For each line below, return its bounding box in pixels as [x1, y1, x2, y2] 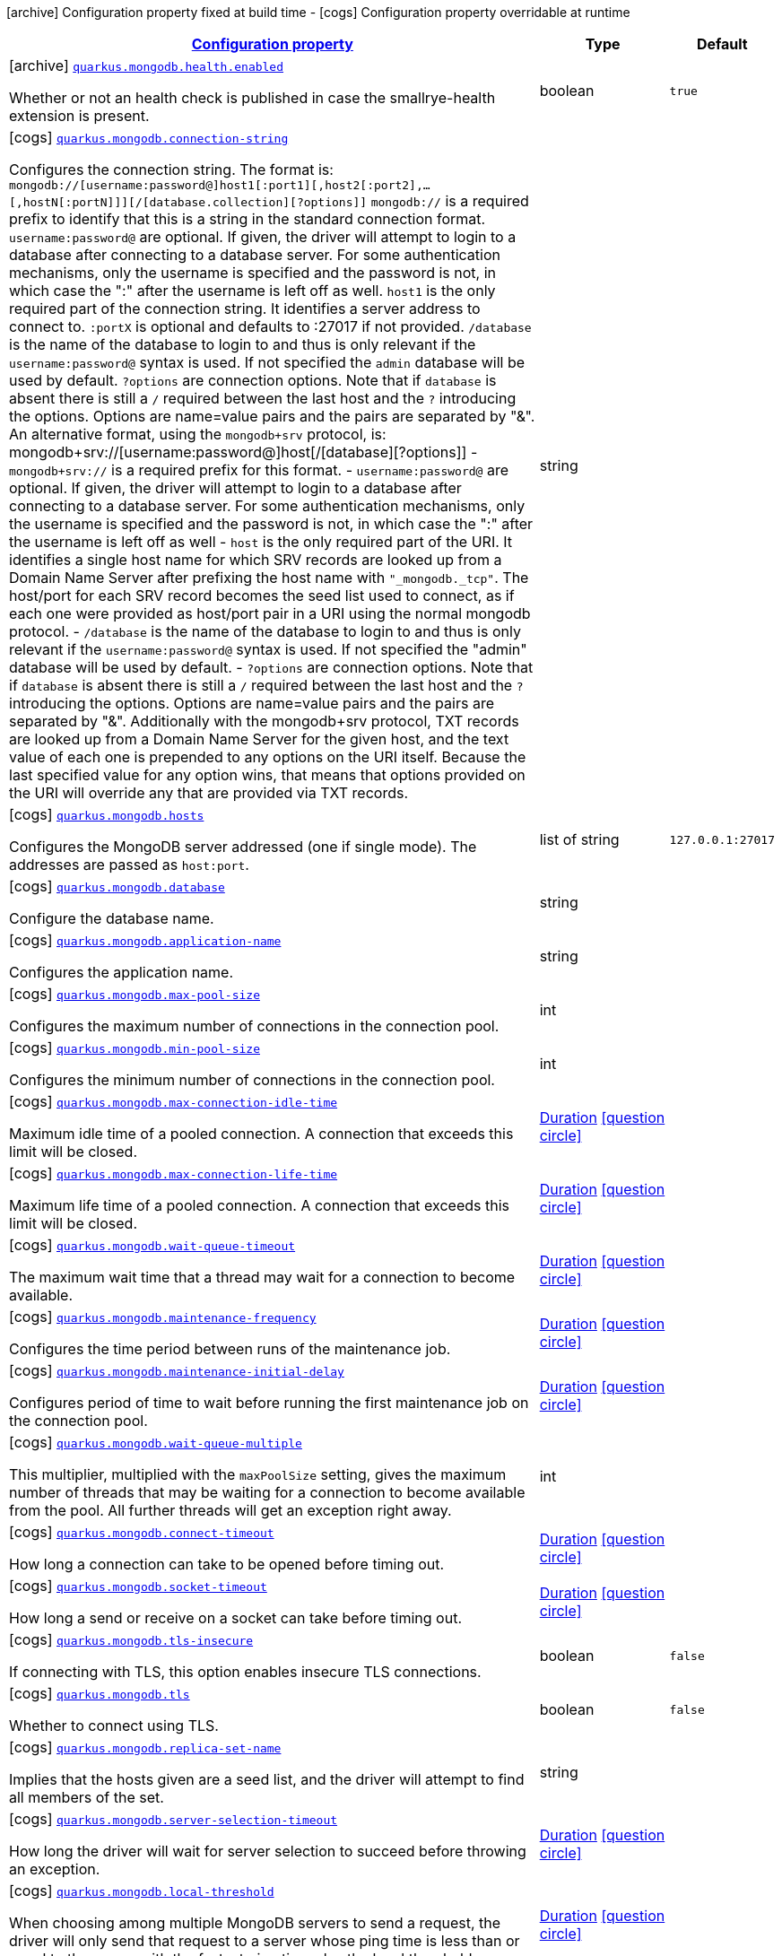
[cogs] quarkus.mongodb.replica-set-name [9, 1738, 282, 1756]
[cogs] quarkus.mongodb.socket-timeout [9, 1577, 267, 1595]
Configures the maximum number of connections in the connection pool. [9, 1017, 500, 1035]
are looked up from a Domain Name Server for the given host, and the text [9, 730, 509, 748]
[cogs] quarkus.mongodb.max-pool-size [9, 985, 260, 1003]
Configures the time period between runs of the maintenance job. [9, 1340, 451, 1358]
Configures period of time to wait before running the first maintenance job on [9, 1394, 529, 1412]
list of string [539, 830, 620, 848]
